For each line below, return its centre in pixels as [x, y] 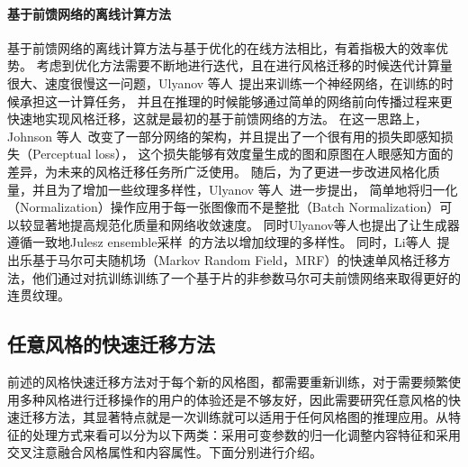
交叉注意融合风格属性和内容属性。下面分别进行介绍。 [165, 452]
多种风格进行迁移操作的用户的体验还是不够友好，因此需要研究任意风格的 [234, 399]
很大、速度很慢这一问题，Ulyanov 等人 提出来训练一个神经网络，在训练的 [224, 82]
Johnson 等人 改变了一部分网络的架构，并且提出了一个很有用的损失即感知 [224, 136]
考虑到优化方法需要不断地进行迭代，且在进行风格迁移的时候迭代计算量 [244, 65]
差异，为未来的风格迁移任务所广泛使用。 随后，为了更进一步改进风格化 [217, 171]
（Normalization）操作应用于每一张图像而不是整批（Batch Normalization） [224, 207]
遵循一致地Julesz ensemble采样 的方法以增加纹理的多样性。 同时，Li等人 [219, 242]
